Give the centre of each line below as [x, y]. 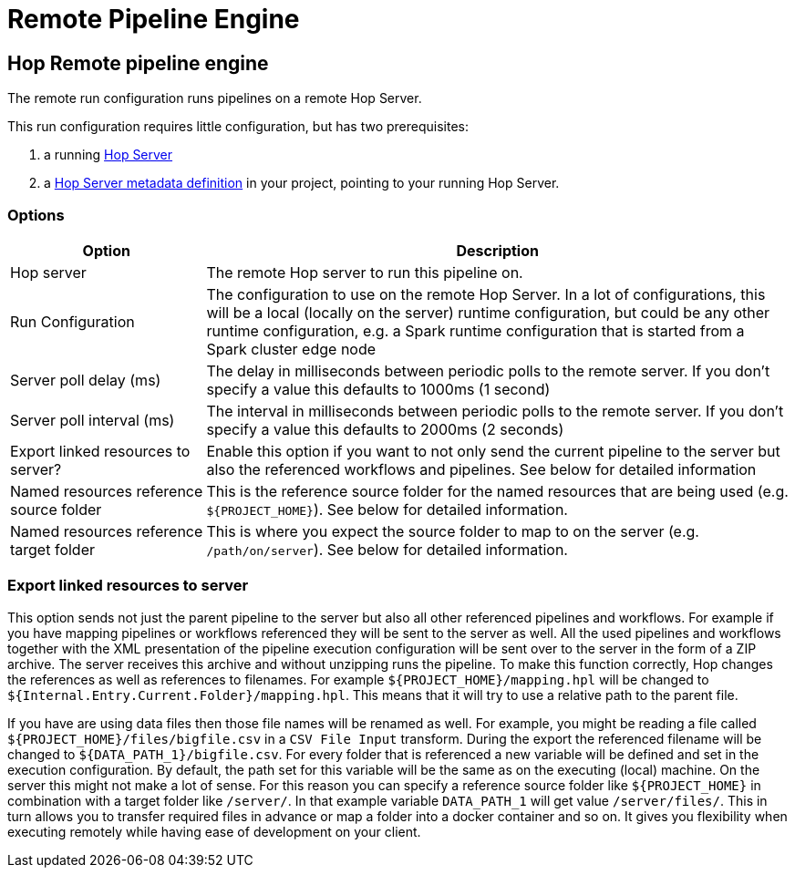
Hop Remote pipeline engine [138, 63]
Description [497, 250]
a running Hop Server [108, 155]
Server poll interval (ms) [93, 420]
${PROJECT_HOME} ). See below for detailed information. [387, 509]
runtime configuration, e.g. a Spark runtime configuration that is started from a [475, 330]
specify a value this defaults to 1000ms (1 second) [378, 389]
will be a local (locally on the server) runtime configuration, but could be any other [488, 312]
